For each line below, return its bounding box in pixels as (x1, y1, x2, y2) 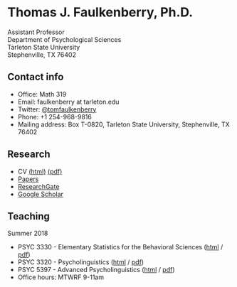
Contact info (7, 71, 64, 83)
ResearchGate (17, 182, 60, 190)
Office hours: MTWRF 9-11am (17, 273, 105, 281)
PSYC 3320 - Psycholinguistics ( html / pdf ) (17, 258, 144, 266)
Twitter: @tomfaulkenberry (17, 104, 97, 114)
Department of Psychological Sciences (7, 35, 122, 43)
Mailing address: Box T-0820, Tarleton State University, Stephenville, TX (17, 120, 230, 129)
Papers (17, 175, 39, 183)
